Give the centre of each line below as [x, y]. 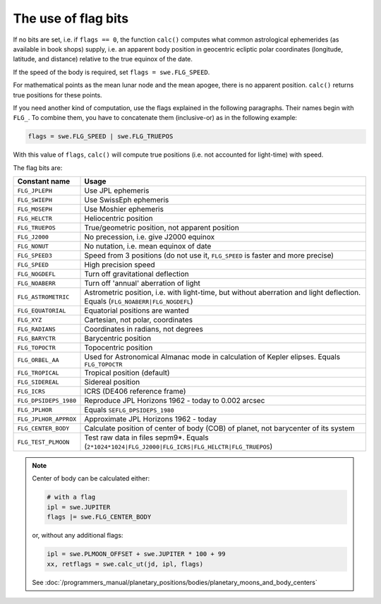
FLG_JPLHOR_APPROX [47, 419]
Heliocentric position [119, 219]
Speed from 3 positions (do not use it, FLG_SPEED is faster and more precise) [209, 255]
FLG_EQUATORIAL [42, 310]
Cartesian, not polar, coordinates [139, 320]
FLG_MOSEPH [35, 209]
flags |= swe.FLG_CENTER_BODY [99, 517]
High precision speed [120, 265]
